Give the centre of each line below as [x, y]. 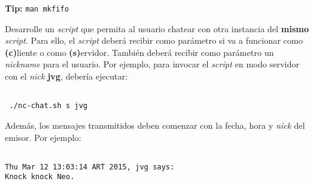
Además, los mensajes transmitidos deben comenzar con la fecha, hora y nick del [155, 125]
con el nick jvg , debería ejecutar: [67, 76]
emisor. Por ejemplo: [43, 137]
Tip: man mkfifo [37, 8]
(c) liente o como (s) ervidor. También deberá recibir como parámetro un [139, 52]
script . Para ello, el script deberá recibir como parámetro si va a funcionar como [154, 40]
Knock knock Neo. [40, 177]
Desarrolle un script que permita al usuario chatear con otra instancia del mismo [157, 28]
